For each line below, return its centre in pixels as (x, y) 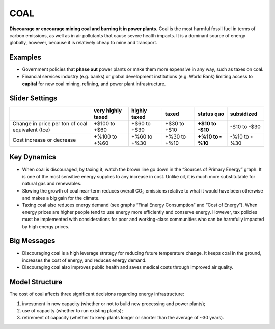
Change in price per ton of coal (50, 123)
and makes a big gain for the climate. (61, 198)
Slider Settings (33, 98)
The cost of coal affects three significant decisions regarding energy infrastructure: (97, 294)
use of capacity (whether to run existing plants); (73, 310)
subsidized (244, 114)
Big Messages (32, 241)
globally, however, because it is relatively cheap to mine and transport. (84, 43)
